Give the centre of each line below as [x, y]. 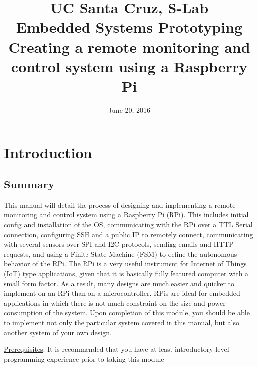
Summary [29, 184]
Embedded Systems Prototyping [129, 27]
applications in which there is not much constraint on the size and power [115, 302]
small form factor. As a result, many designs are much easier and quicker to [119, 283]
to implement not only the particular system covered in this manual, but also [122, 322]
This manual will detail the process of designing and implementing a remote [120, 205]
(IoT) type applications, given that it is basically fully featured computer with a [126, 274]
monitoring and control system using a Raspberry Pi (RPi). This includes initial [126, 215]
